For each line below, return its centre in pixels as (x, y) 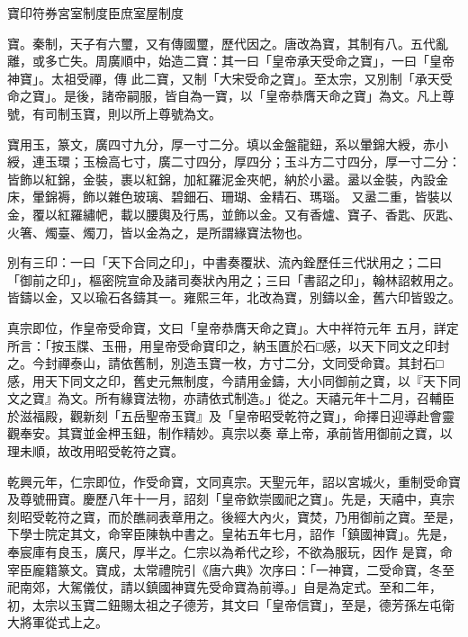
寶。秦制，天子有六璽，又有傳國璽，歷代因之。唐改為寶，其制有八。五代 (221, 43)
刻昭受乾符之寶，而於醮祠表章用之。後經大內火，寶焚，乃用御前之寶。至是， (234, 516)
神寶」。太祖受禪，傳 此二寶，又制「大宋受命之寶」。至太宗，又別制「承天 (224, 78)
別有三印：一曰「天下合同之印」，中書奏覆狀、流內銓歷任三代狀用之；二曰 (225, 262)
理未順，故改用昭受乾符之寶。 (95, 451)
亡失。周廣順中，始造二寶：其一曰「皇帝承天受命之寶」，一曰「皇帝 (256, 61)
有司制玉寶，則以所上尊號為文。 (126, 113)
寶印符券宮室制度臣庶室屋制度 (95, 13)
